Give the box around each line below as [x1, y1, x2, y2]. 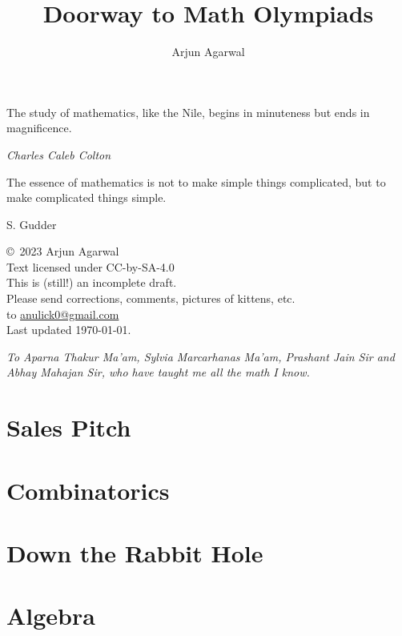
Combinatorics [6, 473, 170, 506]
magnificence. [6, 119, 72, 136]
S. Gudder [6, 215, 57, 232]
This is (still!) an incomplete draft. [6, 274, 177, 291]
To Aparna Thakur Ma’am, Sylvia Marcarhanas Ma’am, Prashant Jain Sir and [6, 348, 395, 364]
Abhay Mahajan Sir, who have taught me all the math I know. [6, 364, 310, 380]
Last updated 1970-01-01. [6, 321, 131, 338]
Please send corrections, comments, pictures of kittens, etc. [6, 290, 295, 307]
